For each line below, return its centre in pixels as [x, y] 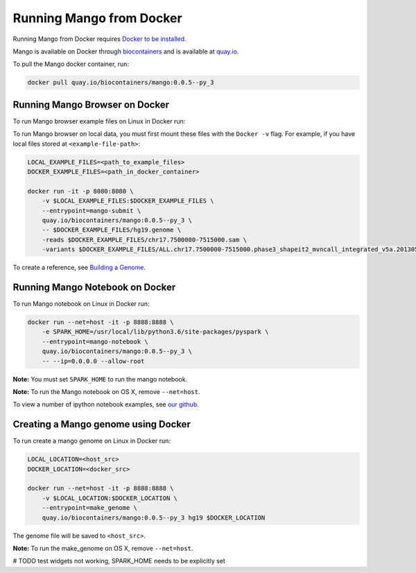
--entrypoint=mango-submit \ [92, 211]
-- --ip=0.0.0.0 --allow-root [93, 361]
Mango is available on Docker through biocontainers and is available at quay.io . [126, 51]
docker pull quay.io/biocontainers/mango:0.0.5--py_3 [121, 83]
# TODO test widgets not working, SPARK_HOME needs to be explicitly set [119, 561]
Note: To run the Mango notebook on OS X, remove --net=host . [106, 391]
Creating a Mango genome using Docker [102, 424]
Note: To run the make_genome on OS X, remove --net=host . [103, 548]
